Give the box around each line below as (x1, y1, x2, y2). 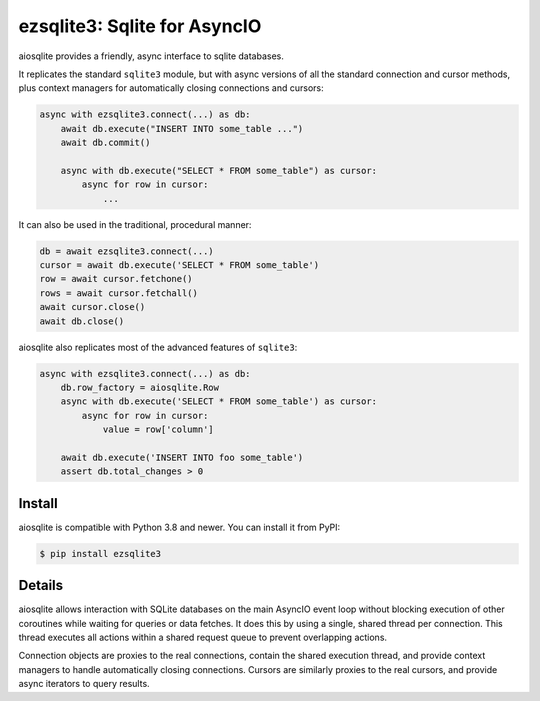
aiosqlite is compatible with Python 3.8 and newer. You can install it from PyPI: (18, 521, 341, 533)
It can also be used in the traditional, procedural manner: (18, 218, 252, 230)
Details (18, 577, 64, 594)
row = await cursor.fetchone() (39, 273, 194, 285)
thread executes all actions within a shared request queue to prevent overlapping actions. (18, 631, 388, 644)
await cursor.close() (39, 301, 146, 313)
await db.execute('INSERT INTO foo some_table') (60, 451, 304, 463)
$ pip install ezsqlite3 (39, 548, 162, 559)
